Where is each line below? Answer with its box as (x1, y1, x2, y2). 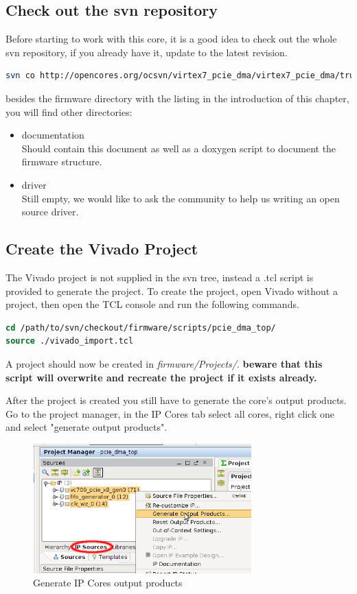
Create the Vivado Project (5, 238, 198, 259)
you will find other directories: (5, 104, 133, 119)
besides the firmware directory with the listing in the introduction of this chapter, (5, 91, 349, 105)
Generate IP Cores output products (33, 575, 183, 590)
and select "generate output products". (5, 420, 168, 434)
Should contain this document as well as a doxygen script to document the (21, 141, 336, 155)
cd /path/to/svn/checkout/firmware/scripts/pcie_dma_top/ (5, 322, 276, 333)
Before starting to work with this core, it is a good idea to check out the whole (5, 32, 337, 46)
